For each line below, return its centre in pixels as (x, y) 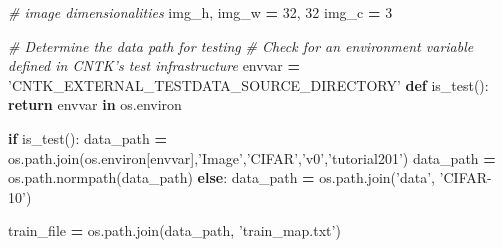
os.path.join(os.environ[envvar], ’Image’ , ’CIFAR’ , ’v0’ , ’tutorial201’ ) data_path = (252, 157)
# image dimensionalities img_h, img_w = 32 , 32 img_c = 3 (200, 12)
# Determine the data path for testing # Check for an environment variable (241, 45)
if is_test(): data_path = (87, 137)
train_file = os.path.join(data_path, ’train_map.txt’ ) (174, 230)
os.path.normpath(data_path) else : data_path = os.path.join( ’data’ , (221, 177)
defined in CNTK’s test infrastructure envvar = (154, 65)
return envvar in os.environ (95, 104)
